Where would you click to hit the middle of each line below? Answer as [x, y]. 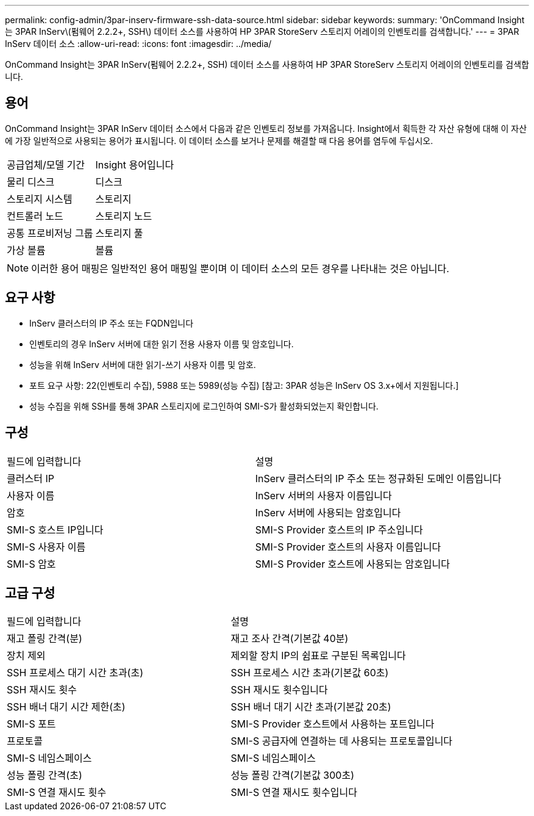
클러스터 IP [30, 478]
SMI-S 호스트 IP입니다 [55, 529]
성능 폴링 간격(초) [44, 775]
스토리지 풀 [119, 233]
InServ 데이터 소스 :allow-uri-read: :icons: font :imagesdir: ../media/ [138, 44]
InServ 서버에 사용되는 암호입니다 [328, 512]
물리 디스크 [31, 182]
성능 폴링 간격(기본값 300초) [292, 775]
